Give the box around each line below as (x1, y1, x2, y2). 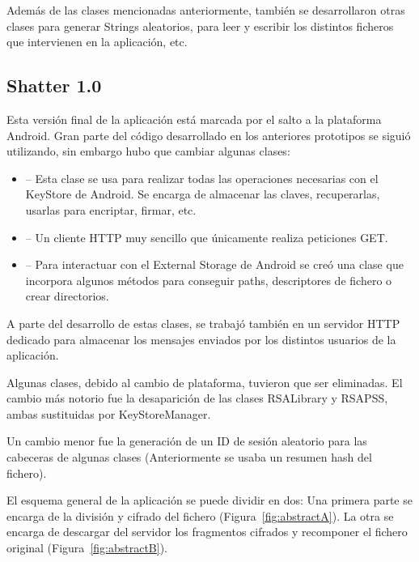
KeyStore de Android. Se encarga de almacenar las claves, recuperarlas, (25, 185, 380, 202)
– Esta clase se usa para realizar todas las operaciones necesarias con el (25, 169, 379, 186)
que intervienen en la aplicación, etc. (6, 33, 188, 50)
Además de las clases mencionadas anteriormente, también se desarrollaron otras (6, 2, 405, 18)
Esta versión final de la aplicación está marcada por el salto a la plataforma (6, 110, 382, 127)
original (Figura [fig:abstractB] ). (6, 539, 167, 556)
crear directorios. (25, 287, 109, 304)
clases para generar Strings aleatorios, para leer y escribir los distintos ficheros (6, 17, 394, 34)
